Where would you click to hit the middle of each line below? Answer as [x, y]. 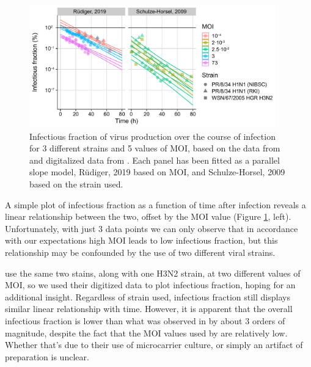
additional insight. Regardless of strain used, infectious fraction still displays [148, 296]
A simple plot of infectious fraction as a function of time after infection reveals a [155, 204]
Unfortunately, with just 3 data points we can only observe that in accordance [152, 228]
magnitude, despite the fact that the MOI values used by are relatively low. [146, 332]
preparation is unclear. [47, 356]
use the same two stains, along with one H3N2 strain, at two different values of [153, 273]
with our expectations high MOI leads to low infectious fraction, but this [141, 240]
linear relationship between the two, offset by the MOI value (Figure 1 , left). [148, 216]
